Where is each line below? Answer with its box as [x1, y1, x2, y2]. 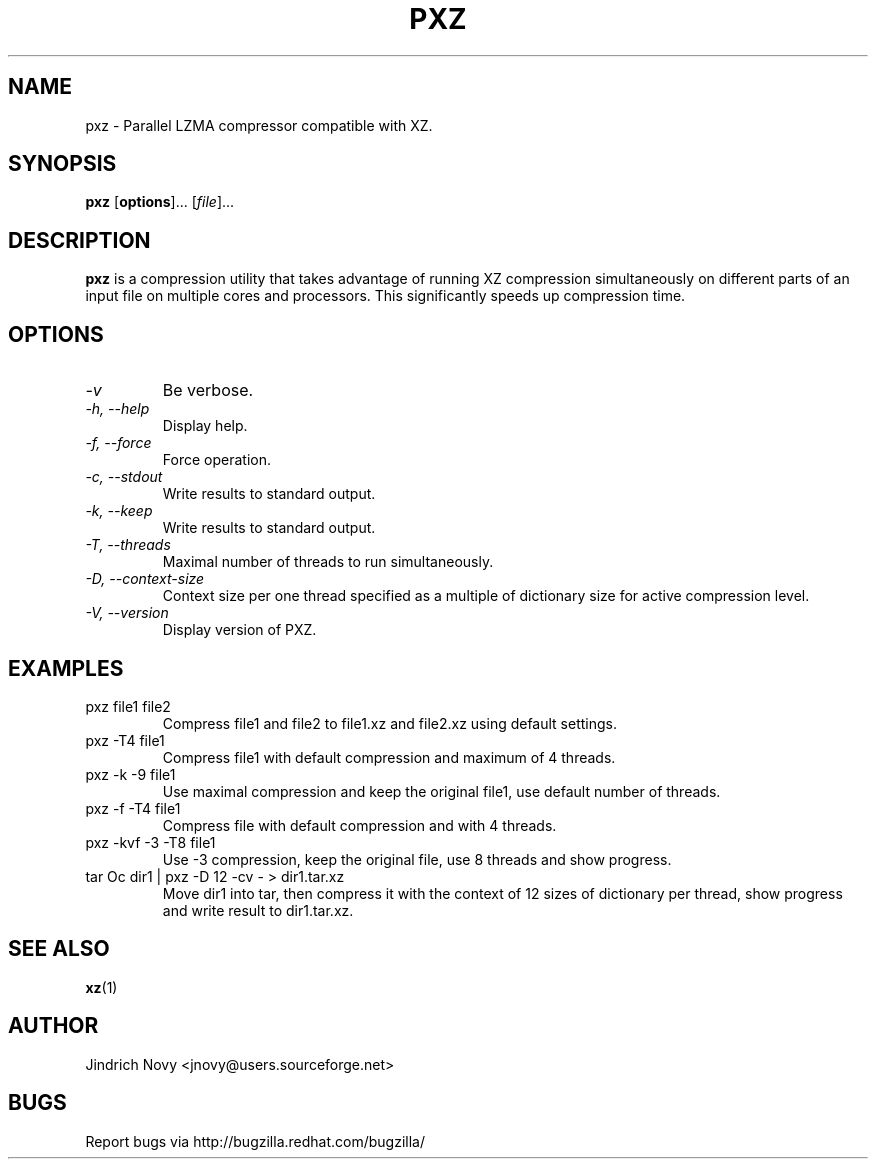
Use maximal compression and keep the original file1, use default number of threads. [162, 782, 721, 800]
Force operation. [162, 451, 271, 469]
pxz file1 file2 [85, 697, 171, 715]
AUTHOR [8, 1013, 99, 1039]
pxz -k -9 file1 [85, 765, 176, 783]
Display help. [162, 417, 248, 435]
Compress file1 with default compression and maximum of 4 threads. [162, 748, 616, 766]
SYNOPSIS [8, 151, 117, 177]
